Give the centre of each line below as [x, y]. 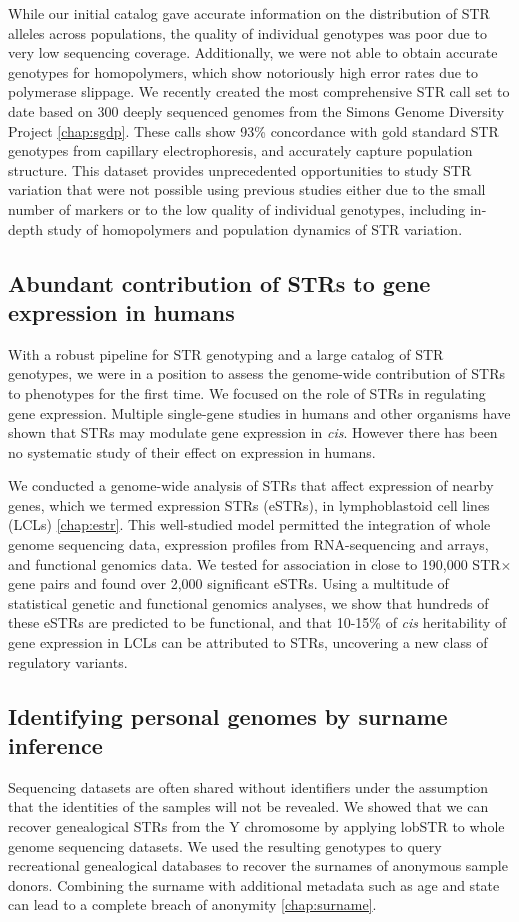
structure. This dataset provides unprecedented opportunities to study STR [240, 169]
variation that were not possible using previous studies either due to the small [247, 189]
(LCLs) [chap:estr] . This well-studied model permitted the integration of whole [249, 524]
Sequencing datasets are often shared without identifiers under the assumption [248, 786]
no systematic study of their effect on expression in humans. [192, 451]
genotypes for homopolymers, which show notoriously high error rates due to [243, 71]
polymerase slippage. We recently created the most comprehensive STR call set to [259, 91]
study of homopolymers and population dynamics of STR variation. [255, 228]
